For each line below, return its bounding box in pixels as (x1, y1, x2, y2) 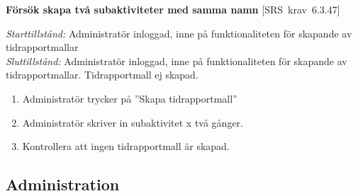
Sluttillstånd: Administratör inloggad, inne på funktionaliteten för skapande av (6, 53, 347, 68)
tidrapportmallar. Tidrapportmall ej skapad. (6, 67, 198, 82)
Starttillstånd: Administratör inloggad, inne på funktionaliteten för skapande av (6, 25, 352, 40)
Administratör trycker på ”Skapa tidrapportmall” (22, 91, 237, 105)
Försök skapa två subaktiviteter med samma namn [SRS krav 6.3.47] (6, 2, 340, 16)
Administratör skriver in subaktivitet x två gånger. (22, 115, 243, 129)
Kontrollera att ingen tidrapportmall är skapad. (22, 139, 230, 154)
